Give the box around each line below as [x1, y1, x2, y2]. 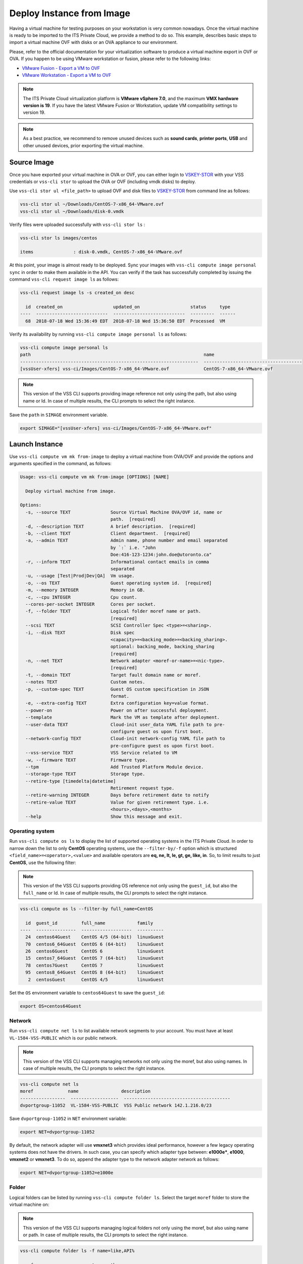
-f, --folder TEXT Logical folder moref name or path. [25, 608, 201, 614]
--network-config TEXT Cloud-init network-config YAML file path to [25, 736, 225, 742]
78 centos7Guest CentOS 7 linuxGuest [25, 962, 164, 968]
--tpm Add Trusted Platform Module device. [25, 764, 204, 770]
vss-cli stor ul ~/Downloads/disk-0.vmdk [20, 208, 124, 214]
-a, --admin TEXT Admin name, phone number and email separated [25, 537, 228, 544]
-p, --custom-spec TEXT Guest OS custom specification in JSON [25, 686, 210, 692]
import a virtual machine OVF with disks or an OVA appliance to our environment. [9, 39, 178, 46]
